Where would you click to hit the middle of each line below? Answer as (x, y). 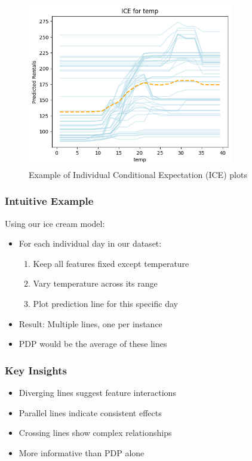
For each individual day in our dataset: (90, 243)
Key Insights (36, 370)
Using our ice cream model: (55, 223)
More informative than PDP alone (82, 452)
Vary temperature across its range (95, 283)
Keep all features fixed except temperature (111, 263)
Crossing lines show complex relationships (95, 433)
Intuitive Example (49, 201)
